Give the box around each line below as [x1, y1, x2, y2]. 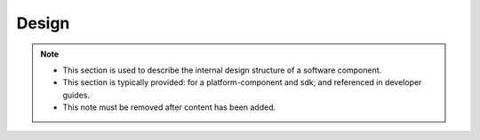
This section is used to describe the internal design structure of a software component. [62, 65, 382, 75]
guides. [62, 89, 91, 100]
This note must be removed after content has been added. [62, 102, 276, 113]
